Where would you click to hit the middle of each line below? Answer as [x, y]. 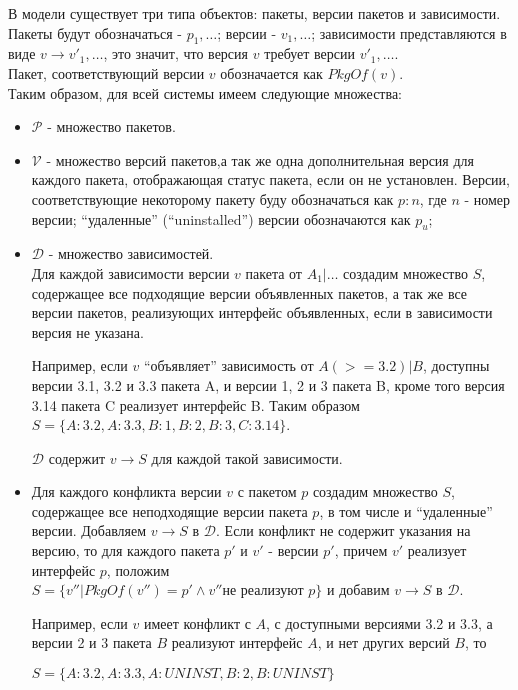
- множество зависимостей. [131, 253]
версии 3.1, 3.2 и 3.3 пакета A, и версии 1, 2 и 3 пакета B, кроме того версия [268, 384]
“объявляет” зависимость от [228, 365]
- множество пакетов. [111, 126]
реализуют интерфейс [237, 642]
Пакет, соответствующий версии [106, 72]
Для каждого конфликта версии [126, 491]
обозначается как [271, 72]
